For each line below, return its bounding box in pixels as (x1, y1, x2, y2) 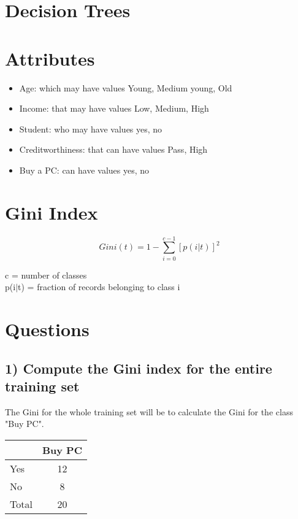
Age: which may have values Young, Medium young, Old (19, 81, 232, 94)
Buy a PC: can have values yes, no (19, 163, 150, 176)
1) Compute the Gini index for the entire (5, 358, 272, 377)
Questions (5, 317, 90, 342)
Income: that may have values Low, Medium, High (19, 102, 209, 115)
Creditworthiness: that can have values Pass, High (19, 143, 208, 156)
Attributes (5, 45, 95, 71)
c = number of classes (5, 268, 87, 281)
